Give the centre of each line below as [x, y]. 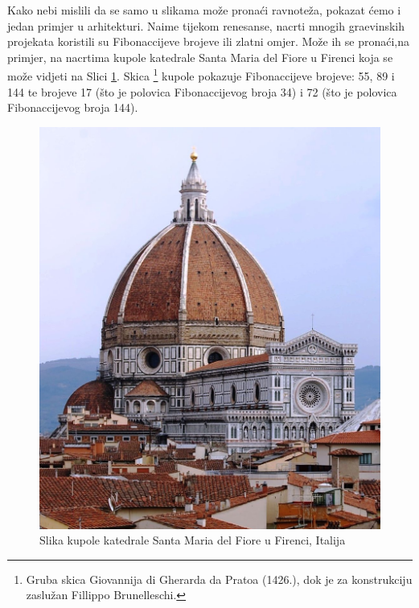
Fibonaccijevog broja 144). [73, 107]
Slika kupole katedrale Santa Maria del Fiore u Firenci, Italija [193, 540]
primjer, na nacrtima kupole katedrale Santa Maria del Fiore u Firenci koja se [200, 57]
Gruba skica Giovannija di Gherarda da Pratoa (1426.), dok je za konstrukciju [219, 579]
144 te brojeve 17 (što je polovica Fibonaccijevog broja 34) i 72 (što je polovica [202, 91]
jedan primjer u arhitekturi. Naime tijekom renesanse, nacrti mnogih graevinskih [206, 25]
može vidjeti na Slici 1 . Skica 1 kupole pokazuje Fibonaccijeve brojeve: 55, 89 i [201, 75]
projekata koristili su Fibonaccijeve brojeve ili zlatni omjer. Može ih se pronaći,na [208, 41]
